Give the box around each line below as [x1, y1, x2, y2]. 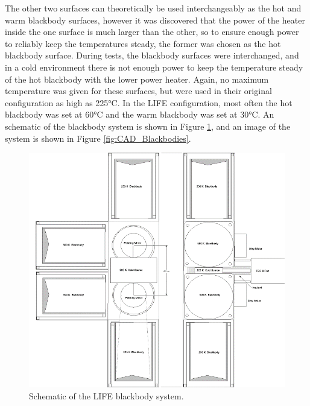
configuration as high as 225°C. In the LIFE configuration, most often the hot [5, 96, 293, 109]
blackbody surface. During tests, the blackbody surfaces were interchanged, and [5, 49, 299, 62]
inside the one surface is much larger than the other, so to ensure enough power [5, 25, 299, 38]
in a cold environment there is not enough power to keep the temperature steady [5, 60, 303, 73]
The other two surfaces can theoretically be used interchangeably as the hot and [5, 2, 302, 14]
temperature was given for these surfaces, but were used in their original [5, 84, 272, 97]
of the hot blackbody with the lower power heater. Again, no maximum [5, 72, 269, 85]
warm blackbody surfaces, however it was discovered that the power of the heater [5, 13, 305, 26]
